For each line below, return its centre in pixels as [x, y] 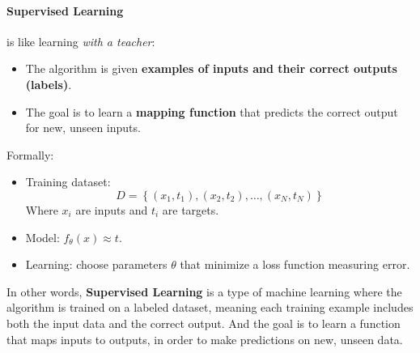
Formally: [30, 154]
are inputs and [112, 209]
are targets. [191, 209]
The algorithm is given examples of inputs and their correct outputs [211, 68]
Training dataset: [68, 182]
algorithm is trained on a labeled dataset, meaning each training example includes [210, 307]
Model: [42, 237]
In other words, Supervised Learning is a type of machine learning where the [204, 291]
